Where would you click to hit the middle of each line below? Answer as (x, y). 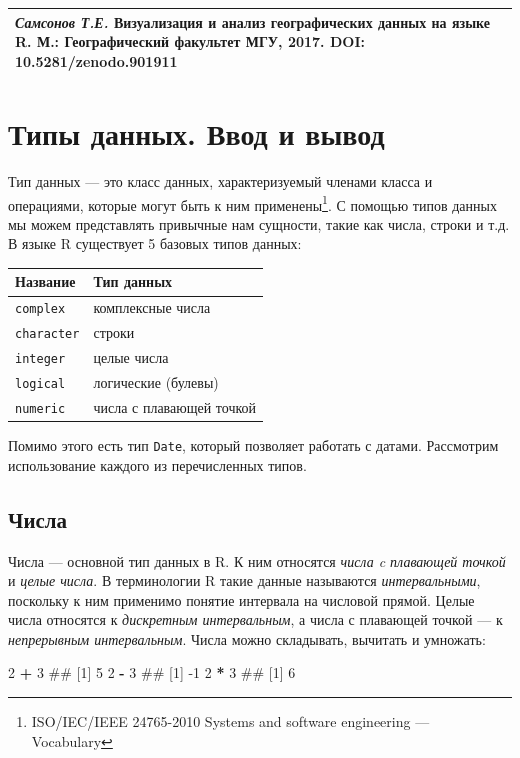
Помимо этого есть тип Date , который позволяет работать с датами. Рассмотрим (253, 445)
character (47, 334)
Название (45, 281)
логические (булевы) (156, 382)
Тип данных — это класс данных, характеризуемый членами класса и (220, 180)
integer (40, 359)
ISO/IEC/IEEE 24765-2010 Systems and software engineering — (230, 721)
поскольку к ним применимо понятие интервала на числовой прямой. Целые (241, 599)
